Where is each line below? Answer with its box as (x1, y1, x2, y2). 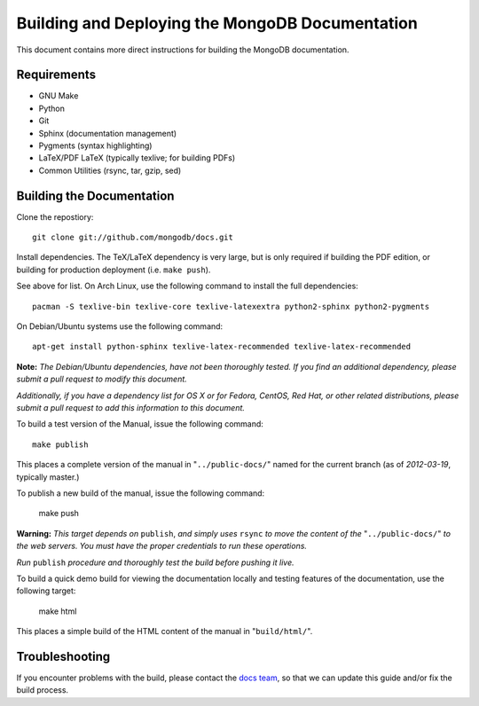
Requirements (16, 67, 97, 82)
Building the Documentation (16, 188, 175, 203)
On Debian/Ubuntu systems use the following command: (16, 321, 224, 332)
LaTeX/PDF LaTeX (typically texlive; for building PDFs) (38, 153, 236, 163)
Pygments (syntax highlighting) (38, 140, 153, 151)
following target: (16, 585, 76, 596)
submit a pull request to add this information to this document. (16, 403, 246, 412)
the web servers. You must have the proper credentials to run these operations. (16, 541, 308, 552)
